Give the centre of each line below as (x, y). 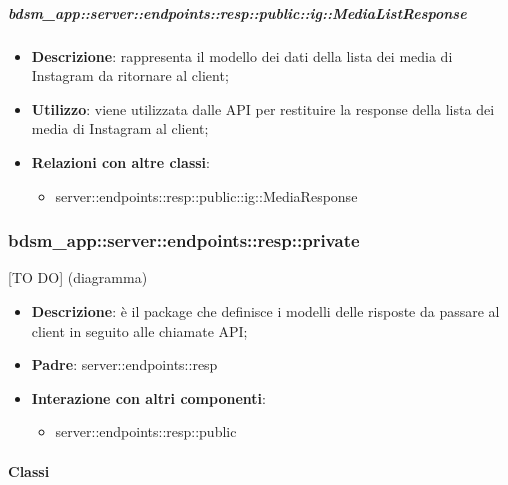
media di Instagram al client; (120, 128)
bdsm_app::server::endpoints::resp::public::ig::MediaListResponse (237, 12)
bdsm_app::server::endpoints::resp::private (184, 240)
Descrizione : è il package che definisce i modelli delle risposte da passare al (265, 310)
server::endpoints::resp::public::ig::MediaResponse (206, 195)
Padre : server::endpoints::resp (124, 364)
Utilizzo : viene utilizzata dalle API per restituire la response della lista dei (263, 108)
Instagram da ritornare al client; (130, 75)
